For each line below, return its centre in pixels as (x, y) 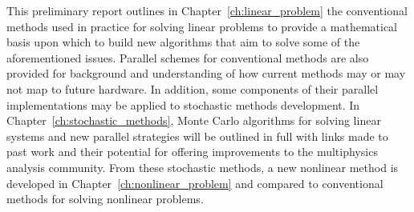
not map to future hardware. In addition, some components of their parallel (193, 88)
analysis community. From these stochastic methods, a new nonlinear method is (203, 167)
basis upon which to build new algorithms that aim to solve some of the (183, 42)
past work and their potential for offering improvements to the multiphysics (192, 152)
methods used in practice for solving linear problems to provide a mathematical (202, 26)
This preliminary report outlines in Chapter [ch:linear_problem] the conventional (207, 10)
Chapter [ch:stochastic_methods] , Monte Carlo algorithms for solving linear (194, 120)
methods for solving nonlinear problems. (105, 199)
